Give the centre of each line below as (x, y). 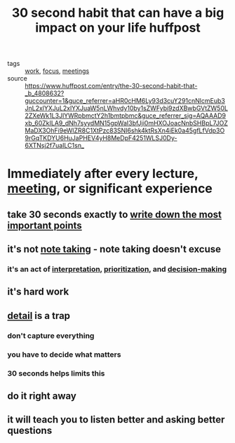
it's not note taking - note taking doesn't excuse (114, 249)
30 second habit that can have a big (118, 13)
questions (30, 431)
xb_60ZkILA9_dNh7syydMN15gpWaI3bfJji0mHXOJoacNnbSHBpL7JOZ (126, 123)
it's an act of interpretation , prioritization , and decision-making (117, 269)
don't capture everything (51, 336)
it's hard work (38, 292)
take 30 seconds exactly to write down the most (115, 214)
